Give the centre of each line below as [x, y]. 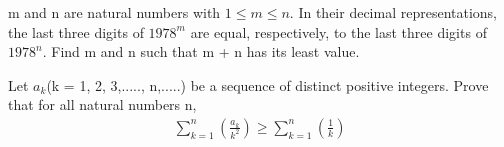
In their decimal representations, [398, 12]
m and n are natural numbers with [114, 12]
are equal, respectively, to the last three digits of [338, 31]
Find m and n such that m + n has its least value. [205, 51]
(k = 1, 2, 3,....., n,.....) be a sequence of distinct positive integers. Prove [267, 84]
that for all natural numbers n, [102, 104]
